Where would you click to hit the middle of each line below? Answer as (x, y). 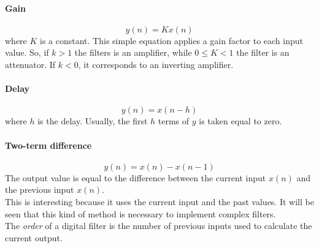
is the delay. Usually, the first (93, 121)
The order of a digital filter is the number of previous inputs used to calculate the (159, 226)
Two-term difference (48, 145)
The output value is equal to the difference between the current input (136, 177)
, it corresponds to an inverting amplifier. (156, 64)
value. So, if (27, 52)
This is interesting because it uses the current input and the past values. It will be (159, 201)
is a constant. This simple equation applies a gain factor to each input (172, 40)
